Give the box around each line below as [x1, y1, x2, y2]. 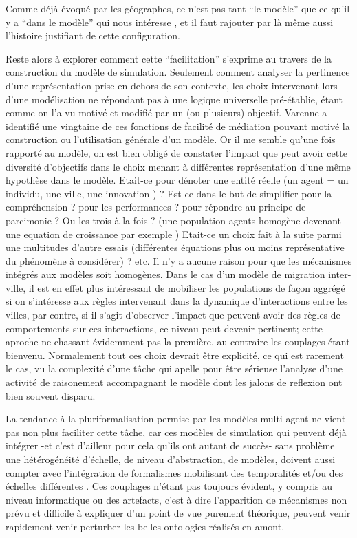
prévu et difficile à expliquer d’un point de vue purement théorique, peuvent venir [6, 506, 351, 520]
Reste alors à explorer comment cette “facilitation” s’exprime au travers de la [6, 51, 332, 65]
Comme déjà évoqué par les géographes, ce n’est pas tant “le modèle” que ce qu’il [6, 1, 350, 15]
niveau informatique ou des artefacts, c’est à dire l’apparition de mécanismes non [6, 492, 347, 506]
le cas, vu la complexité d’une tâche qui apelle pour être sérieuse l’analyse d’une [6, 361, 343, 376]
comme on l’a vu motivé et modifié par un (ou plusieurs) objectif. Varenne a [6, 105, 327, 120]
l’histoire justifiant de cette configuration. [6, 28, 180, 43]
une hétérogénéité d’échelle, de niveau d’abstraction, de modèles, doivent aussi [6, 452, 336, 466]
